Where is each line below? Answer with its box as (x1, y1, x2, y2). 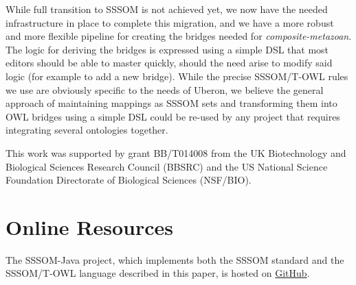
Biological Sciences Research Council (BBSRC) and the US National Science (5, 159, 328, 173)
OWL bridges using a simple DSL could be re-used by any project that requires (5, 109, 340, 123)
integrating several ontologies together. (5, 123, 168, 137)
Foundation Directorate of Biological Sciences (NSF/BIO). (5, 173, 252, 187)
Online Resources (5, 212, 173, 240)
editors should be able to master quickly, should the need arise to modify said (5, 55, 333, 70)
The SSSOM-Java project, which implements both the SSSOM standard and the (5, 252, 344, 267)
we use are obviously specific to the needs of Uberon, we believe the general (5, 82, 324, 97)
